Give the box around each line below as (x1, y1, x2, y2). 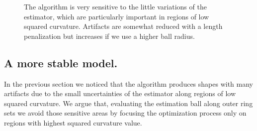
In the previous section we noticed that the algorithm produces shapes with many (4, 78, 253, 89)
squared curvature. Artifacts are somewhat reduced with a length (24, 21, 223, 31)
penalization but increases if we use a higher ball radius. (24, 30, 195, 41)
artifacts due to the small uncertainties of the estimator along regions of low (4, 88, 236, 99)
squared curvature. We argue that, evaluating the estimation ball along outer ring (4, 98, 253, 108)
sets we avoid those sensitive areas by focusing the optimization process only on (4, 108, 247, 118)
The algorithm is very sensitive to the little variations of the (24, 1, 207, 11)
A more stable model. (4, 55, 118, 70)
